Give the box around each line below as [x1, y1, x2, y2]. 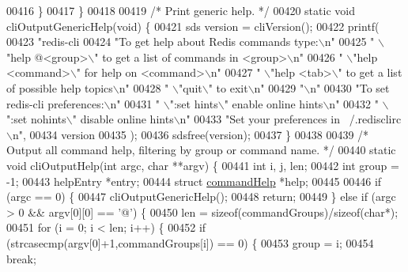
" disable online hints [72, 111, 174, 127]
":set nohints [6, 111, 66, 127]
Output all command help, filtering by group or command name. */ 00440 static [6, 142, 396, 158]
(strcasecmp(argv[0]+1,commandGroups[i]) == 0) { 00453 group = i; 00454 [6, 234, 374, 251]
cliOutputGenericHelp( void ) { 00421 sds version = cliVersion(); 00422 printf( [6, 17, 380, 34]
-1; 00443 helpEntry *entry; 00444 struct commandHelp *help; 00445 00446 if [6, 172, 382, 189]
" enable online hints [224, 95, 323, 111]
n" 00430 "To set [310, 79, 390, 96]
